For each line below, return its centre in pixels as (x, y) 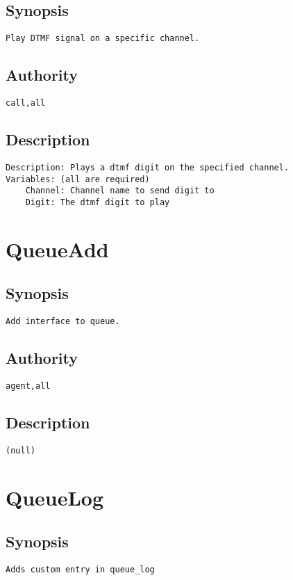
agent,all (28, 386)
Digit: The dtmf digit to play (98, 202)
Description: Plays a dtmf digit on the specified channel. (148, 167)
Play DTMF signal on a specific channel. (103, 39)
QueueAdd (57, 249)
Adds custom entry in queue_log (80, 570)
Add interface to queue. (63, 322)
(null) (20, 450)
